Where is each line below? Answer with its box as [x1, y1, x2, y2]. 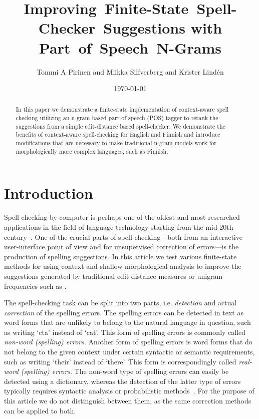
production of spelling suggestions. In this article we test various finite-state [4, 251, 237, 261]
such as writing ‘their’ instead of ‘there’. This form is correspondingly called [4, 356, 236, 366]
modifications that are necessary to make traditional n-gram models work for [16, 139, 216, 147]
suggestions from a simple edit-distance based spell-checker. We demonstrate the [16, 122, 225, 130]
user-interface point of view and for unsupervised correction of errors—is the [4, 241, 239, 252]
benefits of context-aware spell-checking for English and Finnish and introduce [16, 130, 220, 139]
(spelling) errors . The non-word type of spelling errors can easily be [21, 366, 229, 376]
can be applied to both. [4, 405, 76, 415]
